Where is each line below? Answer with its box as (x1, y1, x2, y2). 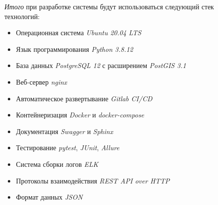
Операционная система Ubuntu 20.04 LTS (16, 27, 141, 38)
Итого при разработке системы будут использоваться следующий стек (4, 1, 214, 11)
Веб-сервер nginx (16, 76, 67, 87)
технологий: (4, 11, 40, 21)
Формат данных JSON (16, 192, 83, 202)
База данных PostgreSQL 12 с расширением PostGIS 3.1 (16, 60, 186, 70)
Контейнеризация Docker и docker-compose (16, 110, 144, 120)
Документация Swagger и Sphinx (16, 126, 113, 136)
